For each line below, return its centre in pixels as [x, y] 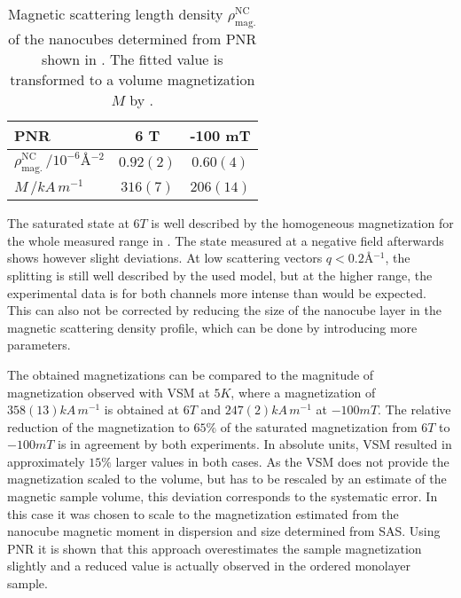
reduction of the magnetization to [98, 426]
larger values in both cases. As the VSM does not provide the [282, 461]
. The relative [414, 409]
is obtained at [141, 409]
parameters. [39, 345]
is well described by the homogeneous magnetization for [302, 223]
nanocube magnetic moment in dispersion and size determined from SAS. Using [224, 531]
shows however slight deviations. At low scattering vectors [165, 258]
